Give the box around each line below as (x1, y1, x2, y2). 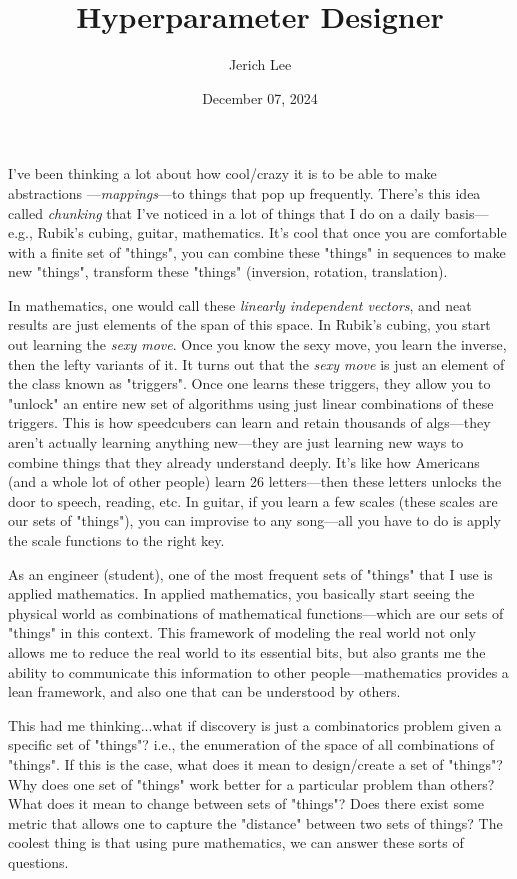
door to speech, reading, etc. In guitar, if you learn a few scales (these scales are (8, 490, 498, 511)
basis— (444, 202, 489, 223)
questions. (8, 851, 69, 872)
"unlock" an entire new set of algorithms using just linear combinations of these (8, 392, 494, 413)
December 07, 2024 (202, 87, 318, 108)
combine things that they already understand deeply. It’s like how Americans (8, 451, 480, 472)
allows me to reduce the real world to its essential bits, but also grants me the (8, 641, 486, 662)
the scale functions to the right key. (8, 530, 225, 550)
